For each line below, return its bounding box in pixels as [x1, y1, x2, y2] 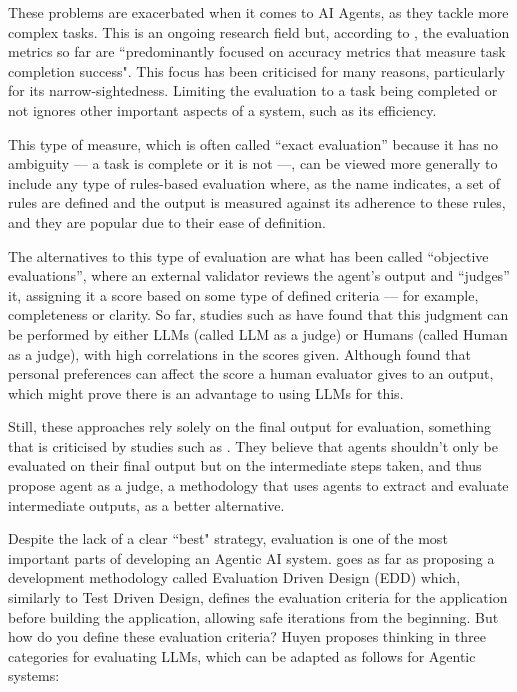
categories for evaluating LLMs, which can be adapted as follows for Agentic [8, 645, 476, 666]
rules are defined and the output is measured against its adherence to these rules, [8, 192, 506, 213]
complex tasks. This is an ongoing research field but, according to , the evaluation [8, 21, 510, 42]
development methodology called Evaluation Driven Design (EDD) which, [8, 567, 461, 588]
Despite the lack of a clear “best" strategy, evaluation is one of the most [8, 528, 448, 549]
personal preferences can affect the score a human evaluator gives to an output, [8, 363, 494, 384]
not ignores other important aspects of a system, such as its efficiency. [8, 99, 437, 120]
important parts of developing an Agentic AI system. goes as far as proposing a [8, 547, 495, 568]
